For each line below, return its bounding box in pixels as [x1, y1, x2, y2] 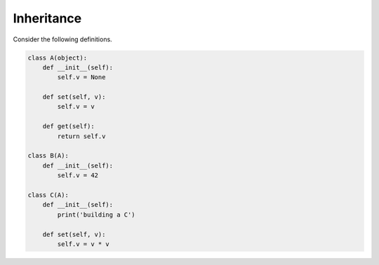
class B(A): [27, 151, 69, 160]
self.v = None [57, 74, 106, 81]
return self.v [57, 132, 106, 140]
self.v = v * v [57, 240, 110, 248]
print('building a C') [57, 210, 136, 219]
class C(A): [27, 191, 69, 199]
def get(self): [42, 123, 95, 130]
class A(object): [27, 53, 88, 62]
